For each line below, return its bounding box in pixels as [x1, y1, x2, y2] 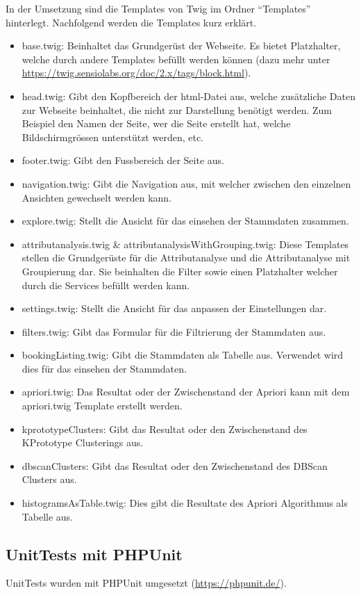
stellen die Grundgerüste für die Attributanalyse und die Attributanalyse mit [22, 250, 351, 265]
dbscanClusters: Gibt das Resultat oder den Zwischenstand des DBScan [22, 458, 328, 473]
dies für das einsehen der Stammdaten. [22, 361, 187, 375]
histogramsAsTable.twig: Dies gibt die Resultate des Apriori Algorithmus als [22, 496, 348, 510]
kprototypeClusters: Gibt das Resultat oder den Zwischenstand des [22, 421, 308, 436]
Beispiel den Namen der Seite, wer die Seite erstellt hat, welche [22, 116, 291, 131]
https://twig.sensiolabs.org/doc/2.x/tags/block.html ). [22, 65, 251, 80]
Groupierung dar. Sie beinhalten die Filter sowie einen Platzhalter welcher [22, 263, 338, 278]
